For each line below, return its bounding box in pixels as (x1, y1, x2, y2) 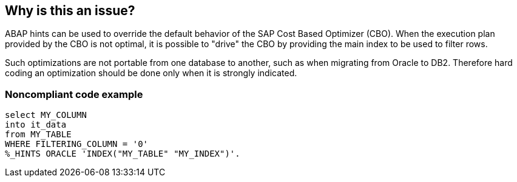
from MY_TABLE (5, 129, 72, 140)
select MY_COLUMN (5, 110, 87, 120)
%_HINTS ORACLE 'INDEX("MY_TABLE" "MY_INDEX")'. (5, 149, 240, 159)
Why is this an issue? (5, 3, 135, 18)
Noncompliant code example (5, 88, 143, 100)
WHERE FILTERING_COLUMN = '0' (5, 139, 149, 149)
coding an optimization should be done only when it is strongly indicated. (5, 68, 297, 79)
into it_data (5, 120, 67, 130)
